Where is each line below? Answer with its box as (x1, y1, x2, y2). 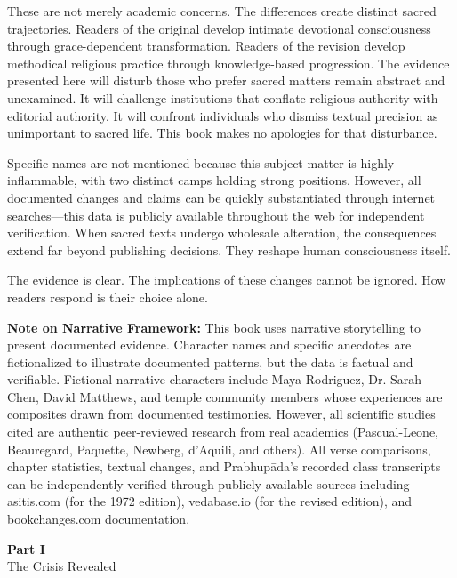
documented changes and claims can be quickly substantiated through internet (7, 188, 436, 206)
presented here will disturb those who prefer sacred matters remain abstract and (7, 71, 445, 90)
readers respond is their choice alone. (7, 287, 208, 306)
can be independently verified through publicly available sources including (7, 474, 410, 493)
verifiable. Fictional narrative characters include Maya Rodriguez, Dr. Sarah (7, 370, 422, 389)
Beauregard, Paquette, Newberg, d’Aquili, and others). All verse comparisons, (7, 439, 431, 458)
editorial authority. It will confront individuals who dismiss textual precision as (7, 106, 438, 124)
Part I (7, 539, 45, 558)
